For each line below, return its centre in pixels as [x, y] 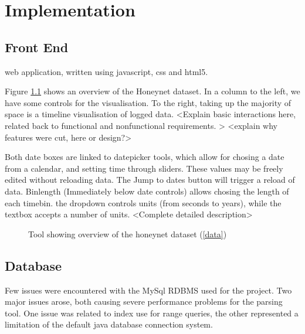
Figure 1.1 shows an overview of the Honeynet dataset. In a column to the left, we [152, 91]
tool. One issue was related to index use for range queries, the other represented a [152, 313]
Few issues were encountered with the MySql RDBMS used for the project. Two [148, 290]
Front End [37, 47]
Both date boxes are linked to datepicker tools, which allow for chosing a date [145, 157]
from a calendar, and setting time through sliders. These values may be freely [144, 168]
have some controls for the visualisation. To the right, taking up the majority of [148, 102]
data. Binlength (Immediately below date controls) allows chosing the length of [147, 191]
